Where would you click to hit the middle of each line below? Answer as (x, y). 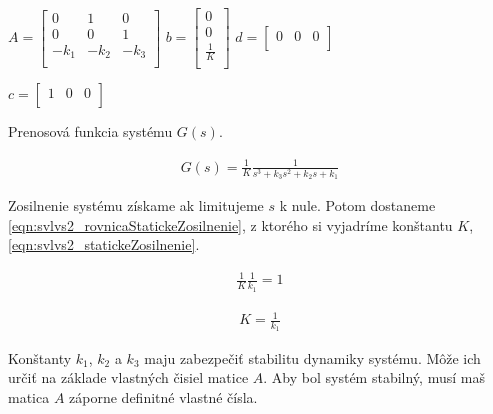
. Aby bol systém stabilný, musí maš (374, 377)
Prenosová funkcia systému (90, 131)
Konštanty (40, 357)
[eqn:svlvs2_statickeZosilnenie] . (104, 244)
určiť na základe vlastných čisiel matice (128, 377)
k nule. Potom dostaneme (357, 205)
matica (29, 396)
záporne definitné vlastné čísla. (163, 396)
